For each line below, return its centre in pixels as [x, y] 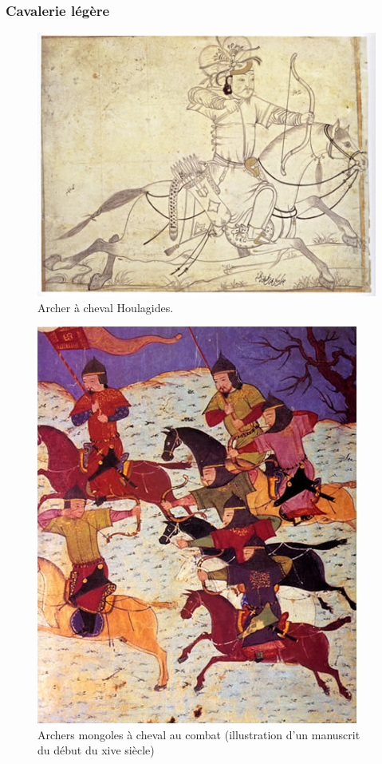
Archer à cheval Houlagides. [106, 307]
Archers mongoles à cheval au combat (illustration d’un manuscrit [199, 734]
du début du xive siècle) [96, 750]
